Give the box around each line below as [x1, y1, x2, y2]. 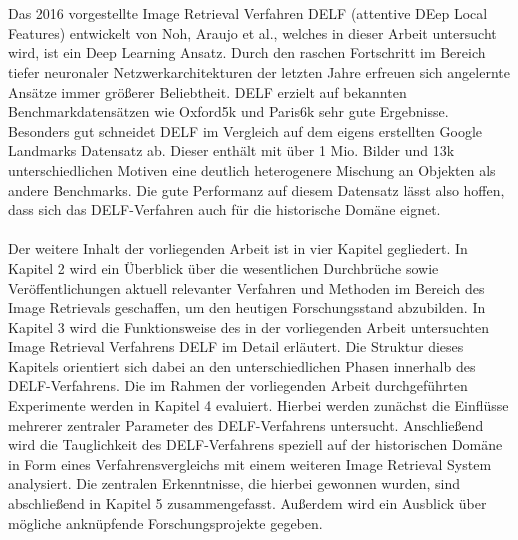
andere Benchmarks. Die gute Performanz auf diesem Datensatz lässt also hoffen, [8, 179, 505, 200]
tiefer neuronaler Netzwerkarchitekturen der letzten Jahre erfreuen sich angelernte [8, 61, 510, 82]
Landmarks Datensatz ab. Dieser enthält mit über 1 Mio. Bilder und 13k [8, 140, 455, 161]
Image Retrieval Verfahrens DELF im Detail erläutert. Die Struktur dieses [8, 336, 464, 357]
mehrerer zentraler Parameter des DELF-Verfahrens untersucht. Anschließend [8, 414, 484, 435]
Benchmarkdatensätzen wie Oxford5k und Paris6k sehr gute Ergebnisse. [8, 101, 449, 122]
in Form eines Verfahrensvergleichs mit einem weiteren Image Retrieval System [8, 453, 492, 474]
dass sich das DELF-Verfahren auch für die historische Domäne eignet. [8, 199, 441, 220]
